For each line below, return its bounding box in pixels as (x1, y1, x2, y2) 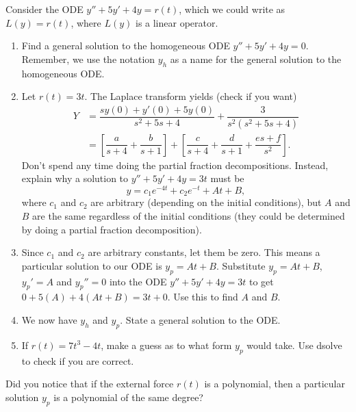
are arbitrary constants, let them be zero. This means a (88, 245, 320, 259)
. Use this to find (167, 289, 238, 304)
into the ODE (109, 274, 167, 288)
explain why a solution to (21, 171, 129, 185)
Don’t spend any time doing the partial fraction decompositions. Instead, (21, 157, 329, 172)
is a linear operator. (135, 15, 218, 29)
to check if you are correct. (21, 353, 134, 368)
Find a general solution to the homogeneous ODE (21, 38, 230, 53)
